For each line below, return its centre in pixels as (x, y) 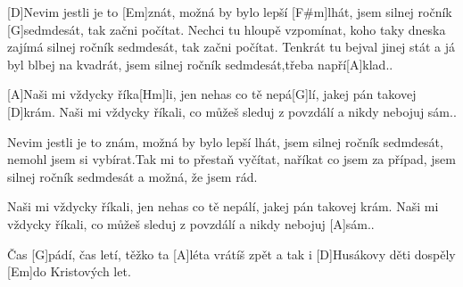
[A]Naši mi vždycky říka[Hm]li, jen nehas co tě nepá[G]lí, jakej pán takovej (212, 94)
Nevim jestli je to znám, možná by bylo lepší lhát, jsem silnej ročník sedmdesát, (225, 141)
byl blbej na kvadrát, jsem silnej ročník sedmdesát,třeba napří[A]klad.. (200, 64)
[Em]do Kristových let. (69, 271)
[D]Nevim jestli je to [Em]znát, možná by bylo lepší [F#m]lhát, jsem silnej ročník (230, 12)
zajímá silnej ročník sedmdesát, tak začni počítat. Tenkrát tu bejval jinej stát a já (231, 47)
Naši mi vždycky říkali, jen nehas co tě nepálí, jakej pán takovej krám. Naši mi (223, 206)
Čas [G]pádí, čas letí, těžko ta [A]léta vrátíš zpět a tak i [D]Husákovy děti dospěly (231, 254)
